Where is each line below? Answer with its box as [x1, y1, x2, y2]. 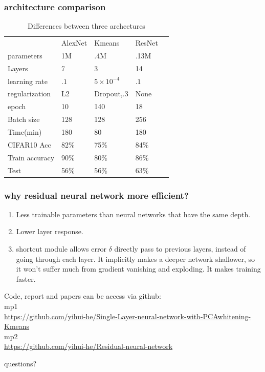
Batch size [8, 114, 40, 125]
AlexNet [61, 37, 87, 48]
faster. [16, 273, 36, 284]
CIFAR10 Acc [8, 139, 51, 150]
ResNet [135, 37, 158, 48]
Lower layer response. [16, 226, 83, 237]
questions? [4, 358, 37, 368]
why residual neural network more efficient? [4, 189, 189, 201]
